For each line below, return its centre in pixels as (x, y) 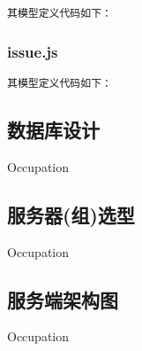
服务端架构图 (63, 299)
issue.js (33, 51)
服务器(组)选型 (71, 214)
